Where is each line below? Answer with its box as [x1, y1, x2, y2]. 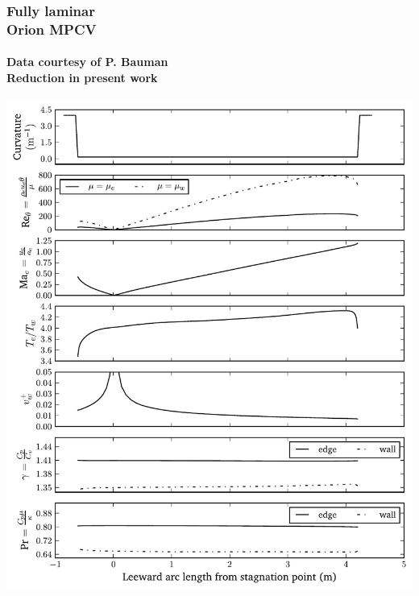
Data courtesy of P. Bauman [6, 53, 168, 70]
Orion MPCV [6, 19, 97, 39]
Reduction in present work [6, 68, 158, 85]
